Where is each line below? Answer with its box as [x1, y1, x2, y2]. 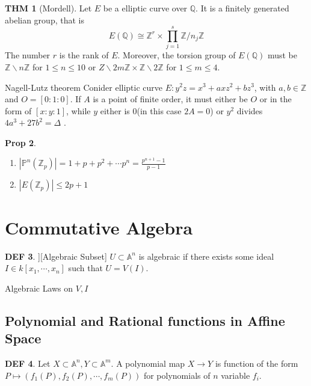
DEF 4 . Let [5, 357, 51, 369]
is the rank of [59, 49, 109, 61]
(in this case [137, 104, 182, 117]
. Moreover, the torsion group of [117, 49, 236, 61]
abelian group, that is [5, 13, 84, 26]
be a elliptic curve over [103, 2, 188, 14]
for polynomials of [143, 369, 211, 381]
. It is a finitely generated [196, 2, 289, 14]
